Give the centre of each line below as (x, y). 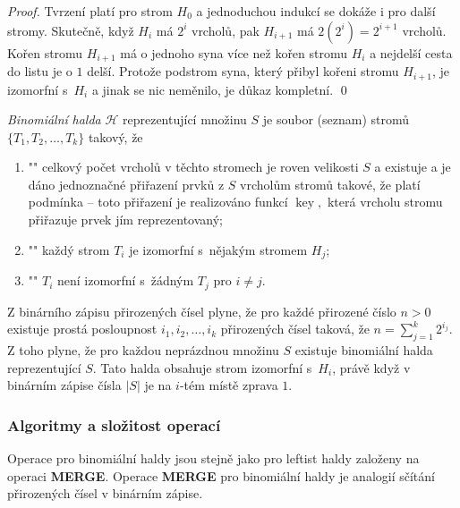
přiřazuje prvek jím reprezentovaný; (126, 220)
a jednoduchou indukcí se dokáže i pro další (316, 11)
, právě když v (371, 367)
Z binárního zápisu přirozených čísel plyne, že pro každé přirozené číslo (202, 311)
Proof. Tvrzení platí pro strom (90, 11)
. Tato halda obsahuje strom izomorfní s (202, 367)
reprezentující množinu (184, 119)
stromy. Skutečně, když (71, 30)
